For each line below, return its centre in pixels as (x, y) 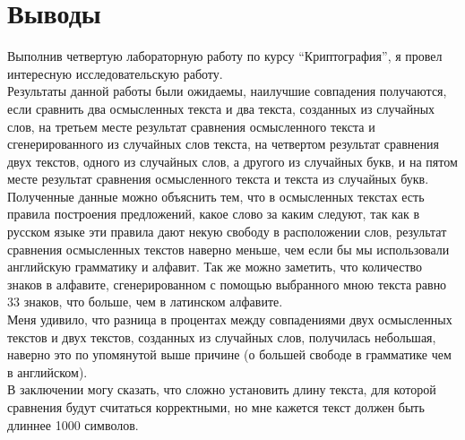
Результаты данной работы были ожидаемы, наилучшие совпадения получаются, (227, 91)
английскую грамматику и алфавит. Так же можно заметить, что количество (215, 267)
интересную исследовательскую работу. (115, 73)
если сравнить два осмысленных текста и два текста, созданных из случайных (221, 108)
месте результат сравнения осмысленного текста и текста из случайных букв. (218, 179)
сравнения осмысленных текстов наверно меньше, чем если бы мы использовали (228, 249)
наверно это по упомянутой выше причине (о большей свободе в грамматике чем (229, 354)
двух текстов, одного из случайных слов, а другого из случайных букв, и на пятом (232, 161)
